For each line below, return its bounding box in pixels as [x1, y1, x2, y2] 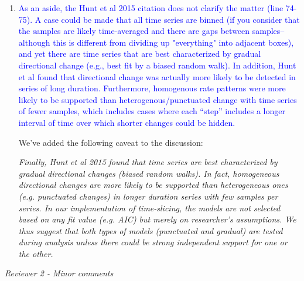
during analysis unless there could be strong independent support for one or [18, 236, 288, 248]
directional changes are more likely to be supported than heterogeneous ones [18, 179, 288, 191]
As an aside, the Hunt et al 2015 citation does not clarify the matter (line [18, 2, 283, 13]
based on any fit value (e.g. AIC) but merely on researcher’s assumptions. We [18, 213, 296, 225]
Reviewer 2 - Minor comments [5, 267, 114, 279]
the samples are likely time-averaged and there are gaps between [18, 25, 250, 37]
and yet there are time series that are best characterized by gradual [18, 47, 261, 60]
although [18, 36, 50, 48]
